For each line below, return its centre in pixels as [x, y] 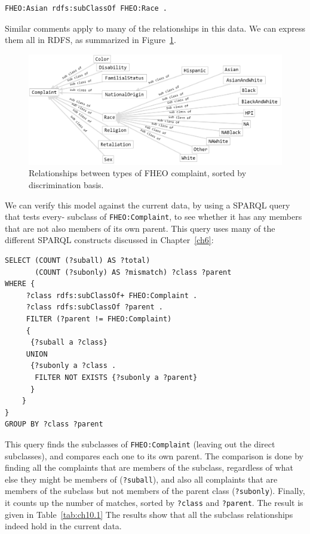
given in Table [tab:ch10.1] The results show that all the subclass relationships [149, 514]
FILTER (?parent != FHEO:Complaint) [99, 319]
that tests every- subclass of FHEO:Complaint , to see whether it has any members [154, 217]
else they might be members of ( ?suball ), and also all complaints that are [141, 479]
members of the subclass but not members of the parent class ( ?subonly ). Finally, [155, 491]
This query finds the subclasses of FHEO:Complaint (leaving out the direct [140, 444]
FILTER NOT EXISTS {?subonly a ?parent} [116, 378]
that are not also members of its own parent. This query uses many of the [140, 228]
